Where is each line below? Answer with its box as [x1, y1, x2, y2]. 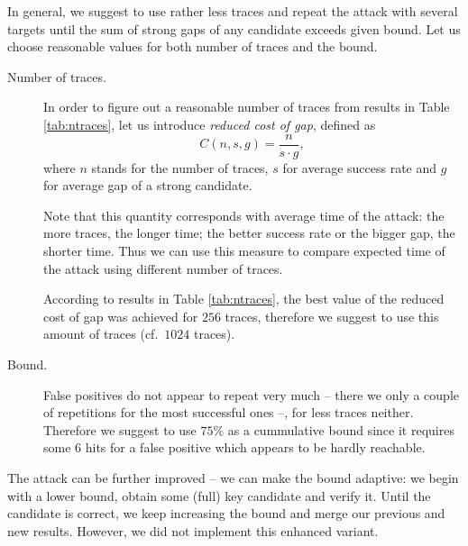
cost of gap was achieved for [43, 306, 198, 325]
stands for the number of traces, [91, 158, 269, 177]
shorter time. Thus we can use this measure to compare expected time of [43, 241, 445, 259]
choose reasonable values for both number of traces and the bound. [7, 37, 378, 56]
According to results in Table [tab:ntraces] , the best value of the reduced [43, 289, 445, 308]
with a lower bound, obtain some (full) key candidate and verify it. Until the [7, 486, 431, 505]
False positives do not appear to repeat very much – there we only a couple [43, 385, 459, 404]
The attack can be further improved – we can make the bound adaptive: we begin [7, 468, 459, 487]
